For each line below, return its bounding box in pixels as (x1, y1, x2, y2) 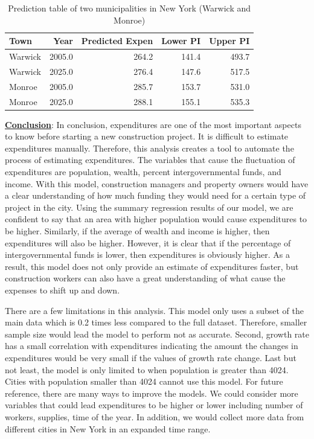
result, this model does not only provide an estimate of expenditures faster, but (5, 260, 299, 272)
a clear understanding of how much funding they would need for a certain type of (5, 189, 306, 202)
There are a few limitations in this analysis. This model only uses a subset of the (5, 304, 304, 316)
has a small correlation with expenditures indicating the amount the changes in (5, 339, 298, 352)
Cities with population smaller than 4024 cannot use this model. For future (5, 375, 283, 388)
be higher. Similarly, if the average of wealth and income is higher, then (5, 225, 270, 237)
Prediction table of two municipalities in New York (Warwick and (8, 2, 251, 14)
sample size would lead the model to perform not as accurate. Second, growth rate (5, 327, 309, 340)
